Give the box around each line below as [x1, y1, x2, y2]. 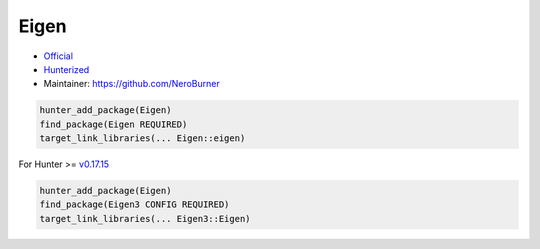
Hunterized [43, 63, 90, 75]
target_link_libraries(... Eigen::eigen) [39, 133, 246, 144]
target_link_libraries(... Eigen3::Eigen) [39, 213, 251, 224]
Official [43, 50, 74, 62]
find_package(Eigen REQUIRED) [39, 118, 188, 130]
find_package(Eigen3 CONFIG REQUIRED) [39, 199, 230, 210]
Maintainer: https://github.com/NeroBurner [43, 78, 220, 90]
